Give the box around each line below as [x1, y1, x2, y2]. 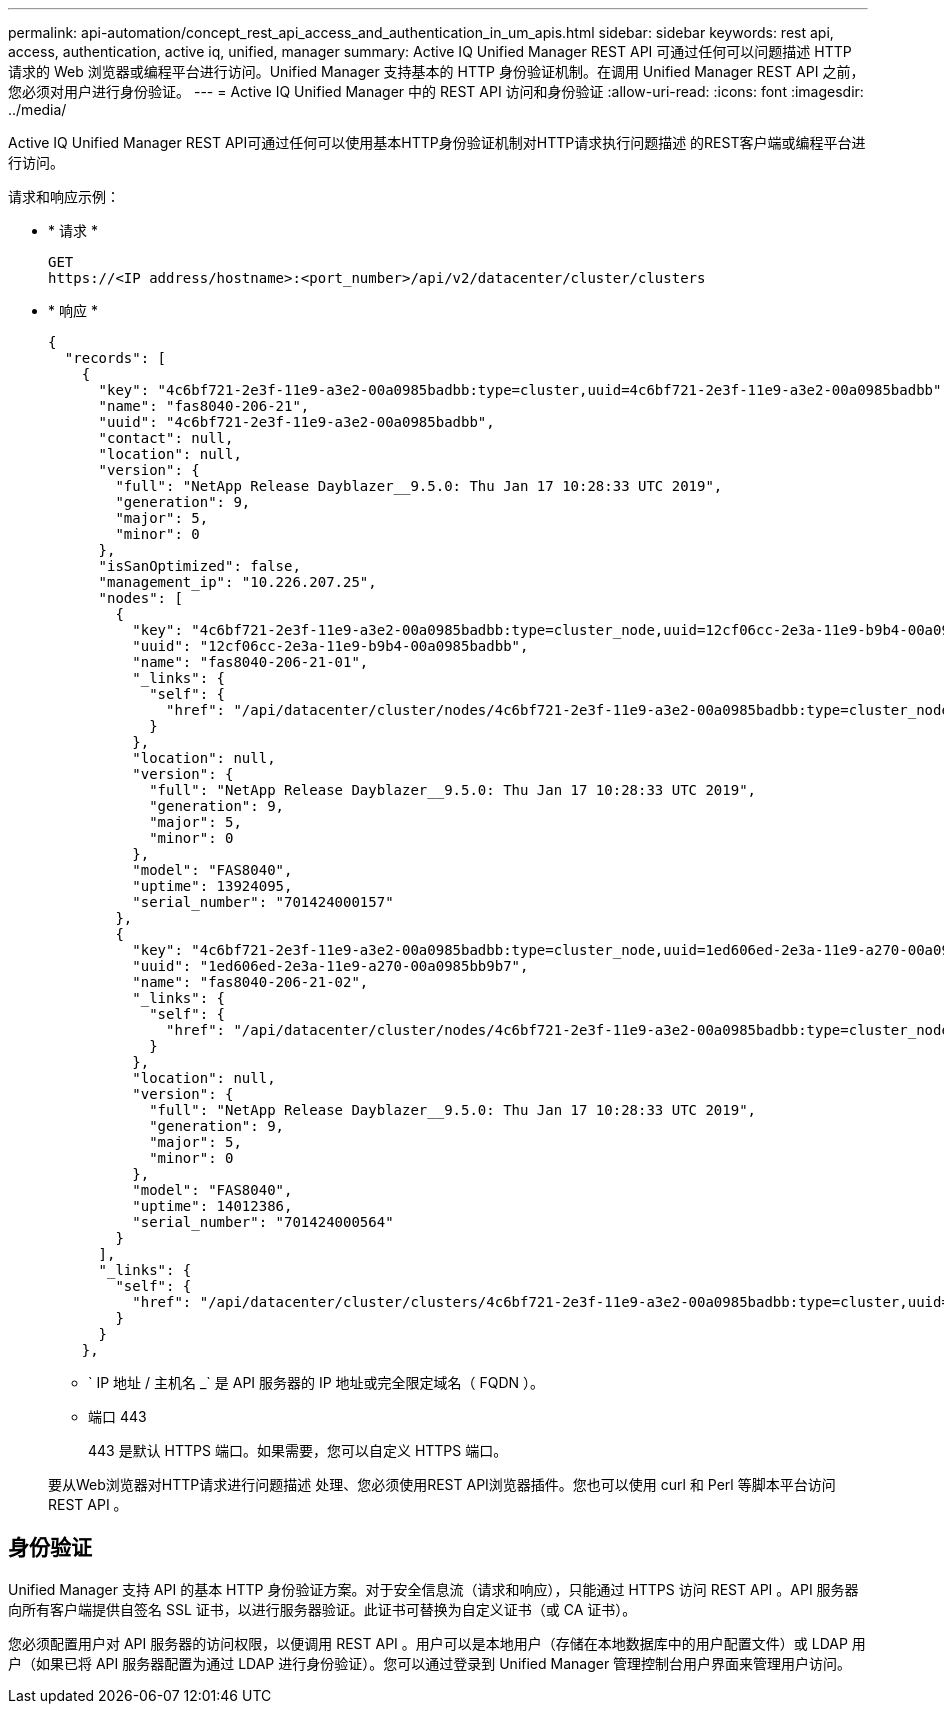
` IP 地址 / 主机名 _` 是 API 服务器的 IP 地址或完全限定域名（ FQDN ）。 [88, 1374, 545, 1391]
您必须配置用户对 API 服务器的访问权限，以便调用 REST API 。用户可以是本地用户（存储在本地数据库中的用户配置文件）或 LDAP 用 [8, 1634, 866, 1652]
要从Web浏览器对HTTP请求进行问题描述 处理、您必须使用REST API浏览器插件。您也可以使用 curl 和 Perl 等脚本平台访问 [48, 1476, 836, 1493]
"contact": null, [98, 430, 234, 446]
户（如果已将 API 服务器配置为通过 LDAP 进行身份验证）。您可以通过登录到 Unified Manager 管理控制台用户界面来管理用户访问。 [8, 1654, 852, 1672]
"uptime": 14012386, [132, 1198, 293, 1214]
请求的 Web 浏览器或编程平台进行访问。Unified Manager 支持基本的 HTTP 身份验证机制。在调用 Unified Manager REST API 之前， [8, 63, 865, 80]
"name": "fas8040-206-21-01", [132, 654, 369, 670]
